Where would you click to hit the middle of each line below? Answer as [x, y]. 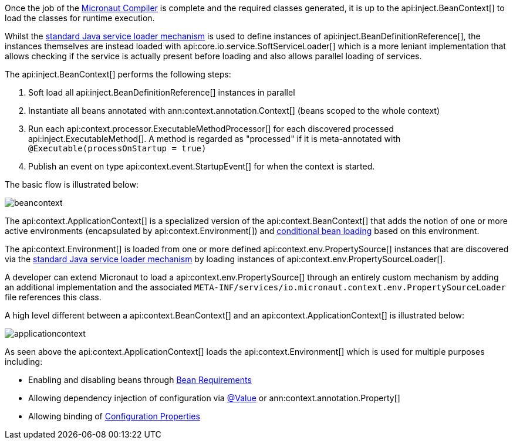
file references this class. [53, 297]
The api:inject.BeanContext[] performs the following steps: [118, 74]
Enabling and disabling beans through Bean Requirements [140, 380]
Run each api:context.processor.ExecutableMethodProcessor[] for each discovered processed [211, 129]
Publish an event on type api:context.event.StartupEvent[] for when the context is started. [202, 166]
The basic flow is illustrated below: [72, 184]
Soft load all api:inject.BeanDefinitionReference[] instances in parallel [162, 92]
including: [24, 362]
